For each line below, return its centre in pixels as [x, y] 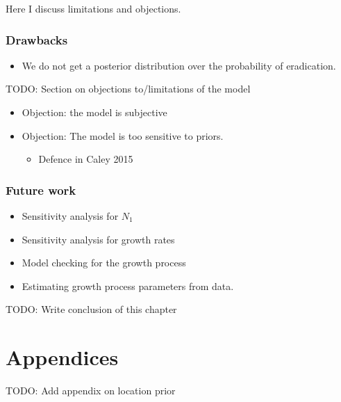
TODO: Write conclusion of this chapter [91, 309]
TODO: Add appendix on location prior [91, 391]
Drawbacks [37, 39]
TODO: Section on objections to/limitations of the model [128, 89]
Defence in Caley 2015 [86, 159]
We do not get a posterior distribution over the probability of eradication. [179, 65]
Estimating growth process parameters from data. [128, 286]
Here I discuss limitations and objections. [93, 8]
